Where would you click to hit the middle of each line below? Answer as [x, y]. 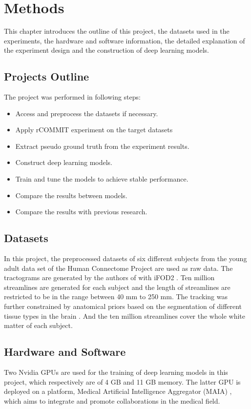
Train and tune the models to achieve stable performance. [102, 179]
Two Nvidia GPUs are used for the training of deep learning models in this [116, 372]
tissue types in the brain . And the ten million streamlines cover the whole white [125, 316]
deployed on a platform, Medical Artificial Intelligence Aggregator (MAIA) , [118, 391]
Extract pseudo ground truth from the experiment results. [102, 146]
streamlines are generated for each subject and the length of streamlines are [117, 287]
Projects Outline [47, 76]
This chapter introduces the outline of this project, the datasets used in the [117, 31]
